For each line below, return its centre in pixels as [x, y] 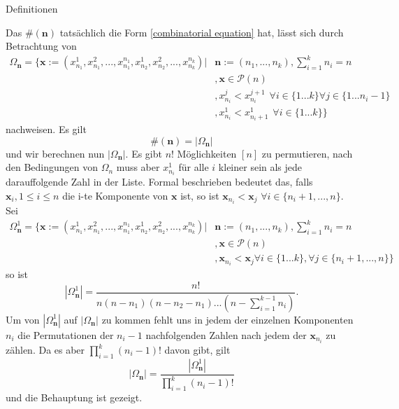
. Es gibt [144, 153]
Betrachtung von [41, 46]
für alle [194, 167]
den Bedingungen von [52, 167]
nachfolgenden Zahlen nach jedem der [226, 334]
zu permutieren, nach [307, 153]
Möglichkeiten [207, 153]
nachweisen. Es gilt [46, 129]
